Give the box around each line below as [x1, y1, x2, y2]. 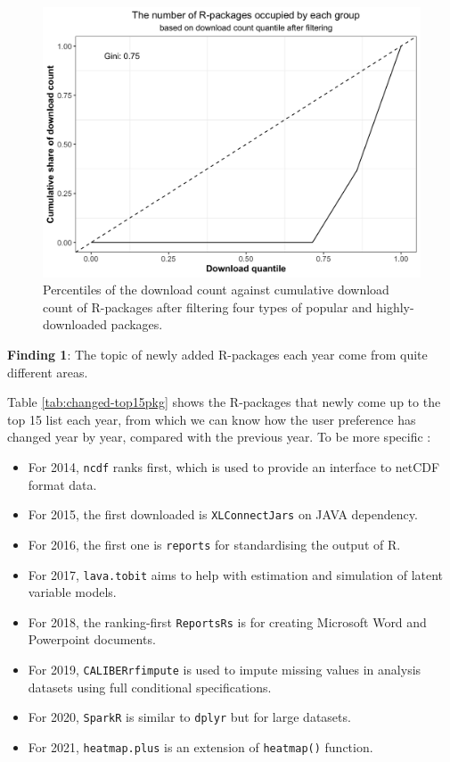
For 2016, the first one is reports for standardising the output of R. [28, 534, 401, 553]
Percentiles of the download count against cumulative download [43, 280, 389, 299]
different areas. [7, 362, 88, 381]
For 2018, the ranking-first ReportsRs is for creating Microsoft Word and [28, 612, 427, 631]
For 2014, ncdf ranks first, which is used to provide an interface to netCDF [28, 458, 440, 476]
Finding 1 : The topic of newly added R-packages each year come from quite [7, 345, 428, 364]
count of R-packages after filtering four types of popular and [43, 297, 372, 316]
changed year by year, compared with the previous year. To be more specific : [7, 427, 431, 446]
